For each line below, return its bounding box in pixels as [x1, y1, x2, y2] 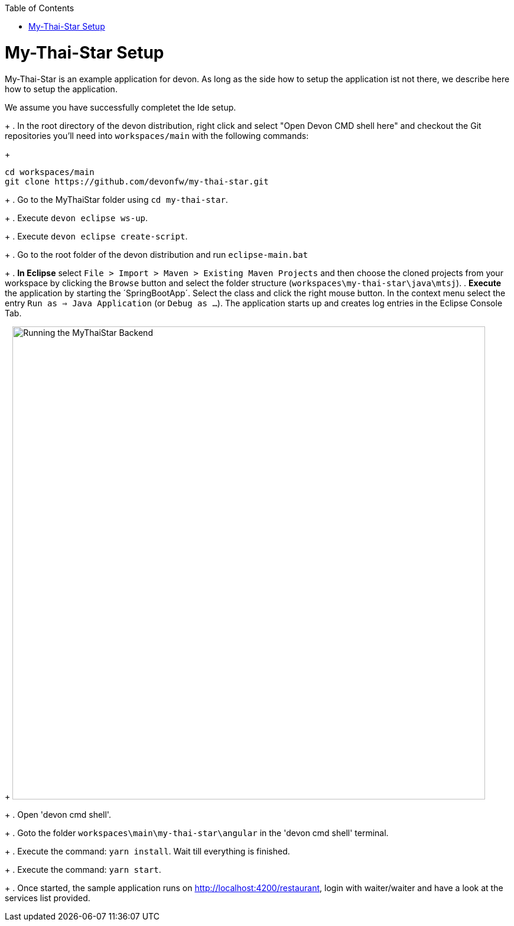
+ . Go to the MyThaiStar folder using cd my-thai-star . [5, 194, 228, 205]
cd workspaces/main [5, 167, 95, 177]
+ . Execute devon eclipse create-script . [5, 231, 188, 241]
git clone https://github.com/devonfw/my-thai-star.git [5, 176, 269, 186]
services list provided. [5, 892, 90, 903]
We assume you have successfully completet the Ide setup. [5, 102, 236, 112]
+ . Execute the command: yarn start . [5, 864, 161, 875]
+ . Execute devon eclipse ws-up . [5, 212, 148, 223]
